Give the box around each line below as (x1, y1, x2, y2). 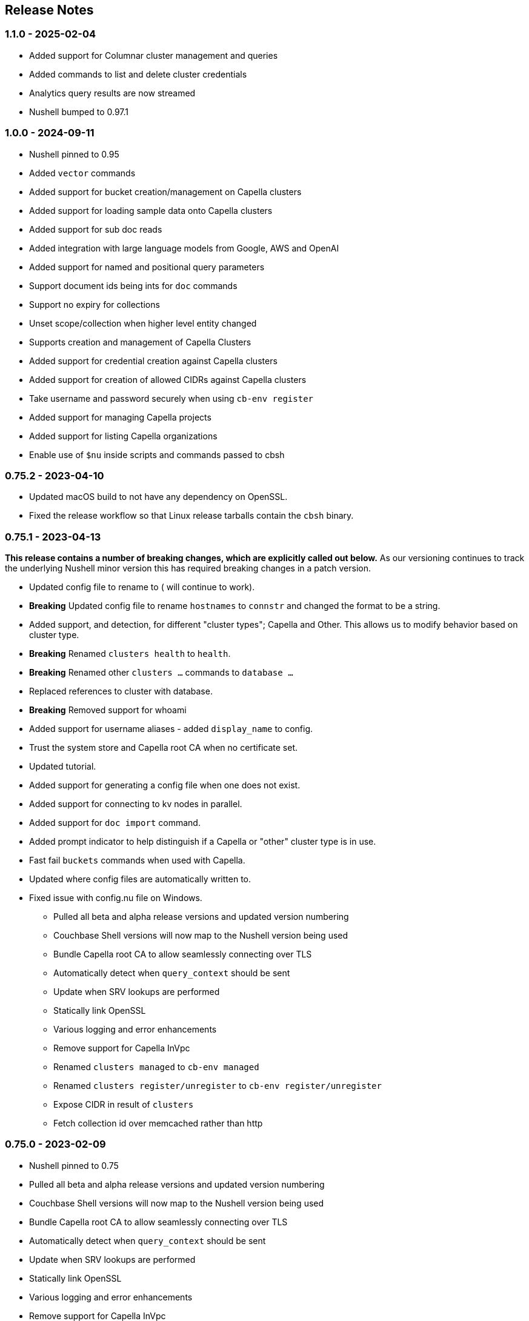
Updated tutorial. (29, 761, 96, 772)
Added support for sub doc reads (29, 224, 162, 235)
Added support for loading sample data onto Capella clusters (29, 205, 273, 216)
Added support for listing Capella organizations (29, 430, 218, 441)
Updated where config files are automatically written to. (29, 874, 251, 885)
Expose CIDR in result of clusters (53, 1099, 194, 1110)
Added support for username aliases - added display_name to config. (29, 724, 313, 734)
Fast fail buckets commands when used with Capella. (29, 855, 245, 866)
